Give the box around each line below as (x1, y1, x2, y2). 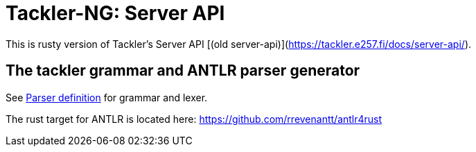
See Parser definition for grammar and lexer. (6, 91, 208, 103)
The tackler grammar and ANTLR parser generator (6, 62, 360, 80)
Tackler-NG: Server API (6, 1, 225, 25)
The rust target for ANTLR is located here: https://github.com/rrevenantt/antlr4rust (6, 112, 382, 125)
